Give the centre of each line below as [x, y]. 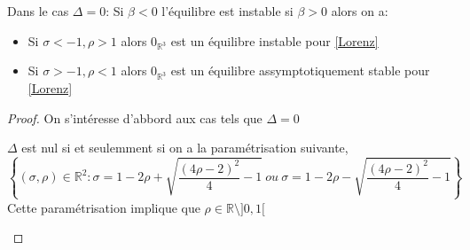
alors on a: [360, 11]
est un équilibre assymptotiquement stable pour [300, 70]
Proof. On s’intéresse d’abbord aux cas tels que [135, 117]
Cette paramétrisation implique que [104, 207]
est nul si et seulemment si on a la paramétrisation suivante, [185, 148]
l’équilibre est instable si [227, 11]
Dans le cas [38, 11]
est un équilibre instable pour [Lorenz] [274, 40]
